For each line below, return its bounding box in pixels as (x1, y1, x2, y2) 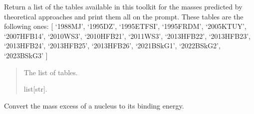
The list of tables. (23, 67, 78, 77)
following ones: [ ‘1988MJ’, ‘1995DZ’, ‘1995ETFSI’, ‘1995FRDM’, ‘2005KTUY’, (4, 21, 247, 31)
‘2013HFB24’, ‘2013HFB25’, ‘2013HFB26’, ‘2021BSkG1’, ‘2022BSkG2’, (4, 40, 221, 51)
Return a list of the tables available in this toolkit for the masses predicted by (4, 1, 243, 11)
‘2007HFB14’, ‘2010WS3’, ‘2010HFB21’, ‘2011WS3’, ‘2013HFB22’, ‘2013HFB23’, (4, 30, 251, 41)
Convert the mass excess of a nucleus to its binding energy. (4, 100, 184, 111)
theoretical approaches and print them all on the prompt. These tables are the (4, 11, 244, 21)
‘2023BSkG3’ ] (4, 50, 48, 60)
